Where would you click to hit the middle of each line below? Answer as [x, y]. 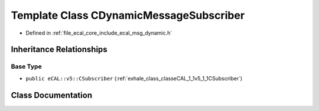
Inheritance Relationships [59, 50]
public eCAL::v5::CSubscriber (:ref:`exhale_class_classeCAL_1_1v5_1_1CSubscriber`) [134, 78]
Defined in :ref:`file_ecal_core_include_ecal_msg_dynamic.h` [99, 33]
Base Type [26, 66]
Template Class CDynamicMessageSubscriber [128, 15]
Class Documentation [52, 95]
